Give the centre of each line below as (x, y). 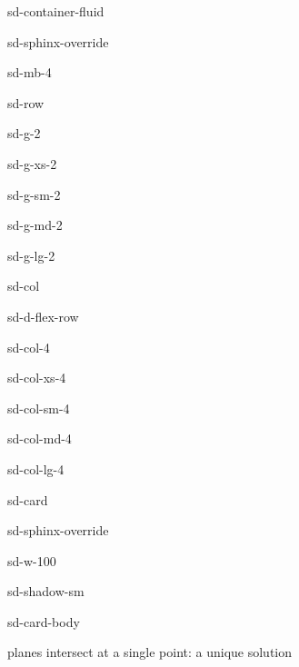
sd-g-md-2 (35, 225)
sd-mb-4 (30, 72)
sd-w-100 (32, 560)
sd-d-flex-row (43, 316)
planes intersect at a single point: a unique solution (150, 652)
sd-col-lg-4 (36, 468)
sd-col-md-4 (40, 438)
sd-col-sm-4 (39, 408)
